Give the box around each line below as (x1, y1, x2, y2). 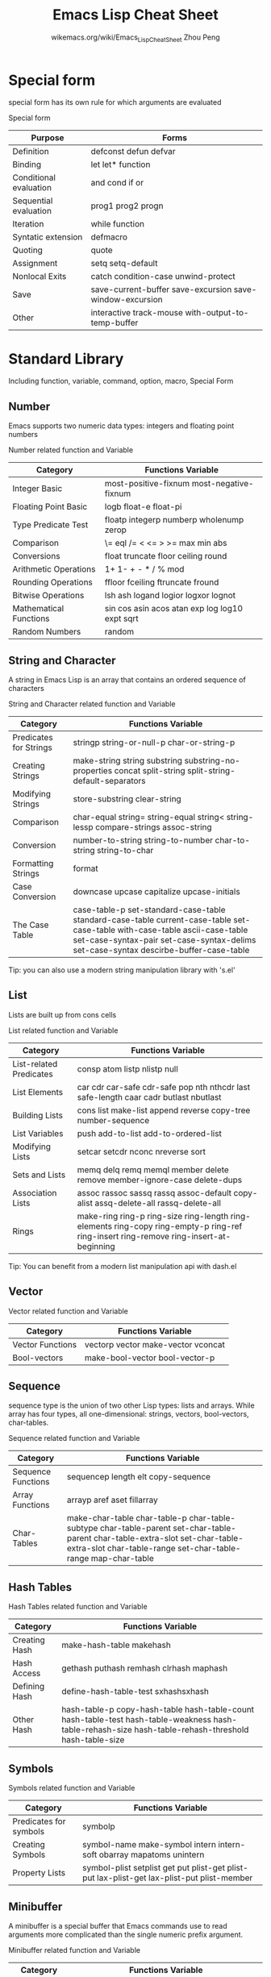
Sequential (12, 195, 53, 206)
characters (8, 684, 44, 693)
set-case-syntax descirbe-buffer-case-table (73, 945, 250, 956)
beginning (77, 1240, 115, 1251)
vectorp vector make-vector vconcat (84, 1338, 226, 1350)
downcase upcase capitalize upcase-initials (73, 886, 240, 897)
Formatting (12, 858, 54, 869)
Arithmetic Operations (12, 564, 96, 575)
